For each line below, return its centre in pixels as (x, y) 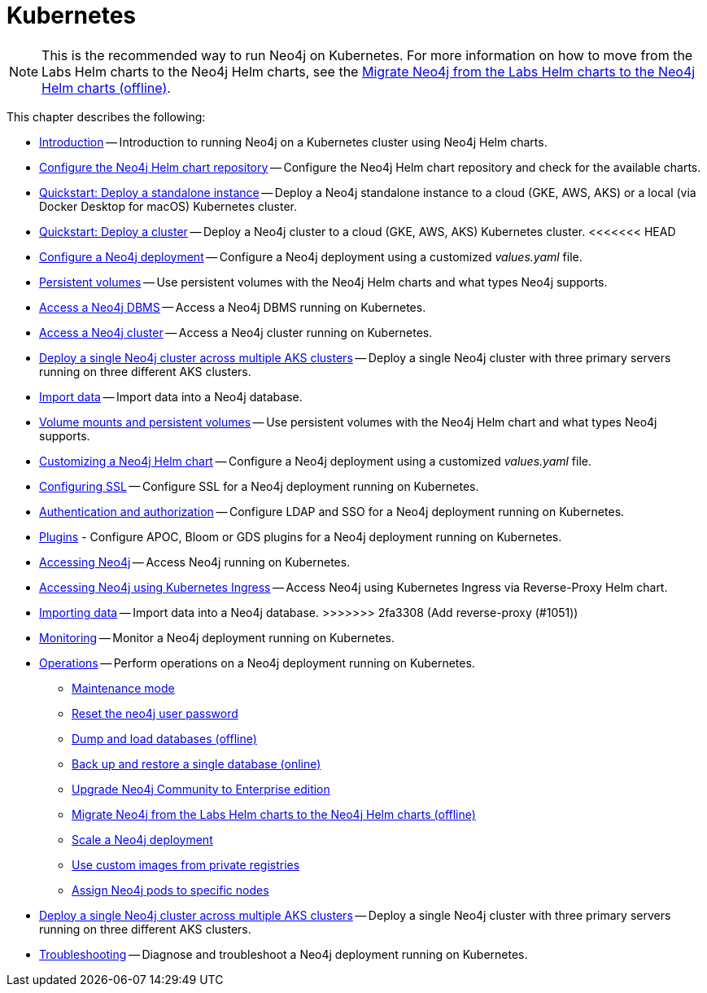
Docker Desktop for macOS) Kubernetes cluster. (168, 206)
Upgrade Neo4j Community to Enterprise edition (201, 789)
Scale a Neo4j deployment (142, 839)
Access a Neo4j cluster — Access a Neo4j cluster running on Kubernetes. (236, 332)
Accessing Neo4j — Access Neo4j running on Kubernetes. (195, 562)
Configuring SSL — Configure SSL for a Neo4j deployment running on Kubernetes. (259, 486)
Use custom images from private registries (186, 864)
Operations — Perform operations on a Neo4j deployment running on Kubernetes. (257, 663)
